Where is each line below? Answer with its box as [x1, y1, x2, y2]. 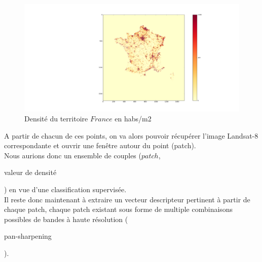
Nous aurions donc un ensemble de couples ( [4, 150, 141, 160]
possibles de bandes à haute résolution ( [4, 213, 128, 224]
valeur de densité [4, 167, 57, 178]
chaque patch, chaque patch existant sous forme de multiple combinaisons [4, 204, 233, 214]
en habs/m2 [115, 113, 152, 123]
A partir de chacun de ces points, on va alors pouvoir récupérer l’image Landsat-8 [4, 130, 258, 141]
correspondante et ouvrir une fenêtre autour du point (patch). [4, 140, 196, 151]
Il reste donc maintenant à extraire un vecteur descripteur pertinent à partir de [4, 194, 250, 204]
